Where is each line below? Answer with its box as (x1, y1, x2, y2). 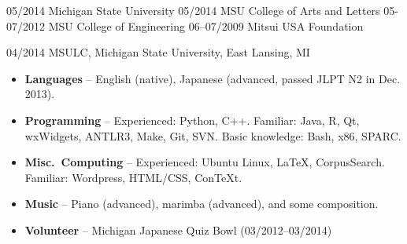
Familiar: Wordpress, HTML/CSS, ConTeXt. (24, 169, 242, 185)
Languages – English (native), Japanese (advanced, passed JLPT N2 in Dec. (24, 70, 401, 86)
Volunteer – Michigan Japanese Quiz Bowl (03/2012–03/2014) (24, 221, 332, 238)
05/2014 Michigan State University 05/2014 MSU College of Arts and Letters (6, 2, 380, 18)
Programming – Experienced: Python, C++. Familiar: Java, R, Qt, (24, 111, 360, 128)
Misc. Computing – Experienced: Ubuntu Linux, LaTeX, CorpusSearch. (24, 154, 385, 170)
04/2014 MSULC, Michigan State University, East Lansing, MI (6, 44, 310, 60)
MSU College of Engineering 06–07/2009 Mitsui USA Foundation (48, 17, 364, 34)
